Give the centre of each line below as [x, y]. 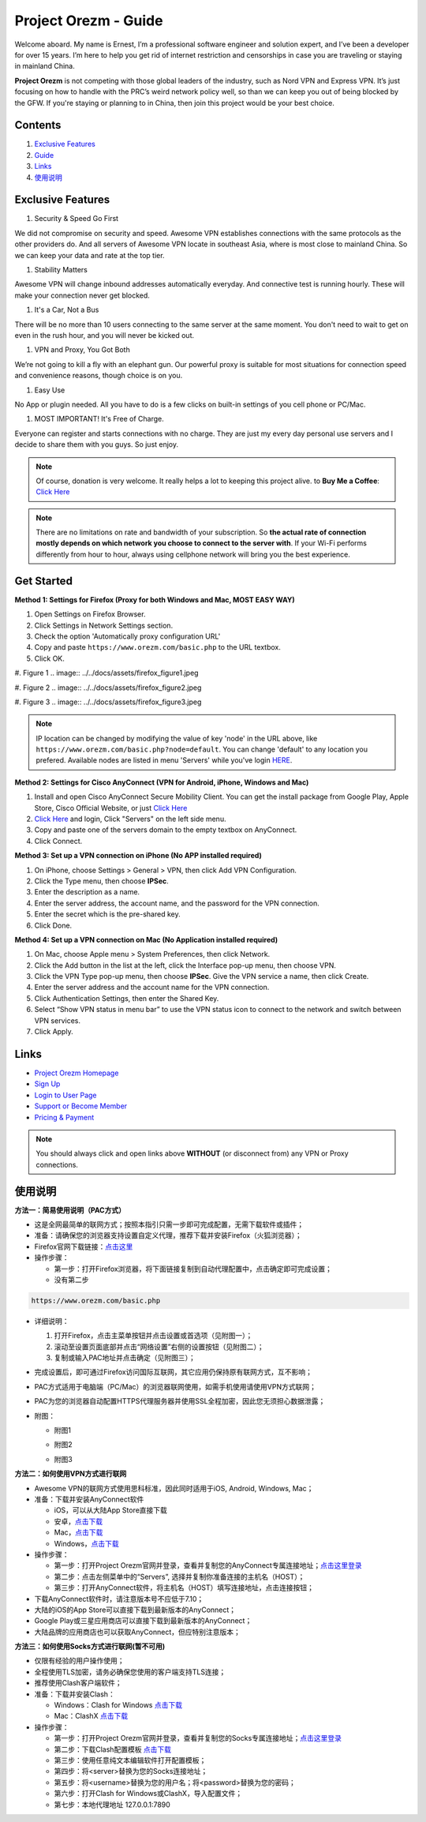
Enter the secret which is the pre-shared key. [107, 914]
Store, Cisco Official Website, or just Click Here [111, 808]
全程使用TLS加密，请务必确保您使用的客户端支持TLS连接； [130, 1672]
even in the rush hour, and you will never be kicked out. [105, 335]
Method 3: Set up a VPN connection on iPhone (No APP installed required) [138, 856]
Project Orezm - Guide [89, 21]
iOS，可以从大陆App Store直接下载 [110, 1510]
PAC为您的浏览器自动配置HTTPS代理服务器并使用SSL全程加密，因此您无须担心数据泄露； [180, 1401]
